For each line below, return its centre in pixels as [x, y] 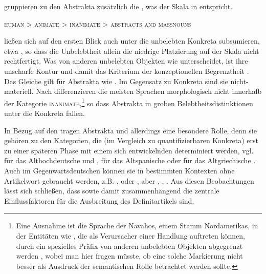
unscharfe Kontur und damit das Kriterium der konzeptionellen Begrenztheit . [127, 71]
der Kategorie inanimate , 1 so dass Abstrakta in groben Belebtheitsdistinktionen [129, 102]
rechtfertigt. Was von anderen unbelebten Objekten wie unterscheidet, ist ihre [126, 61]
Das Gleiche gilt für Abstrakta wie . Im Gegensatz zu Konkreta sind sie [116, 81]
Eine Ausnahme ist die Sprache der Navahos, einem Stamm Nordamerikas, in [137, 226]
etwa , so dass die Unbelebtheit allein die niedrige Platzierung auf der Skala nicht [132, 51]
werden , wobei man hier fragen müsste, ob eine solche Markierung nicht [129, 256]
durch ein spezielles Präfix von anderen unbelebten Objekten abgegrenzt [129, 246]
